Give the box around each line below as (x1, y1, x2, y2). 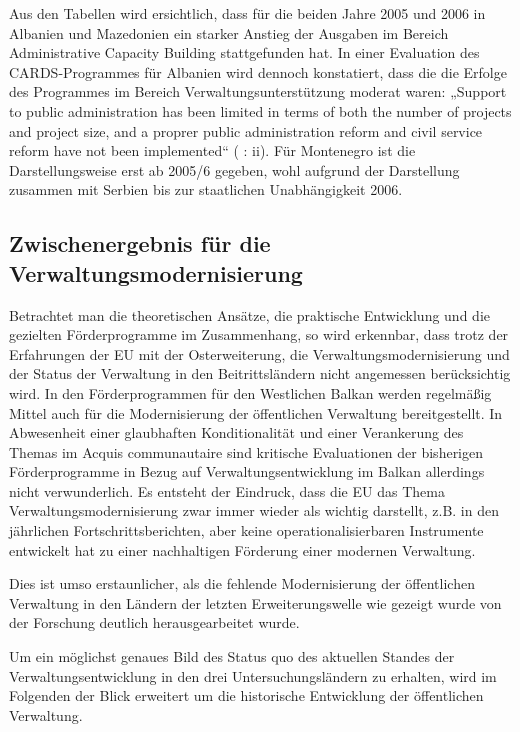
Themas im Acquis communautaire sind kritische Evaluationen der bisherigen (9, 441, 484, 462)
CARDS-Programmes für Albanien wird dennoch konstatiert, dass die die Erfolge (9, 61, 507, 82)
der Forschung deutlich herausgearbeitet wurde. (9, 612, 300, 633)
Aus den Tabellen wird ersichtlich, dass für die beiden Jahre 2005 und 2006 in (9, 3, 486, 23)
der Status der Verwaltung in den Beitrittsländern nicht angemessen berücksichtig (9, 363, 511, 384)
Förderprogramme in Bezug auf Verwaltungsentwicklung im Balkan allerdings (9, 461, 485, 482)
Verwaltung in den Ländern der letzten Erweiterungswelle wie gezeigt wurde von (9, 592, 502, 613)
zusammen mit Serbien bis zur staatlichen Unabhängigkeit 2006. (9, 179, 403, 200)
